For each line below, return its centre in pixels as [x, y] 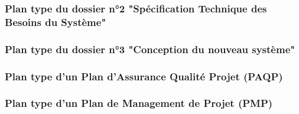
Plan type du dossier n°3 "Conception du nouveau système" [150, 49]
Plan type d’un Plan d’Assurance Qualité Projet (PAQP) [144, 76]
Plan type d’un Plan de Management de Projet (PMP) [139, 103]
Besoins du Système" [56, 22]
